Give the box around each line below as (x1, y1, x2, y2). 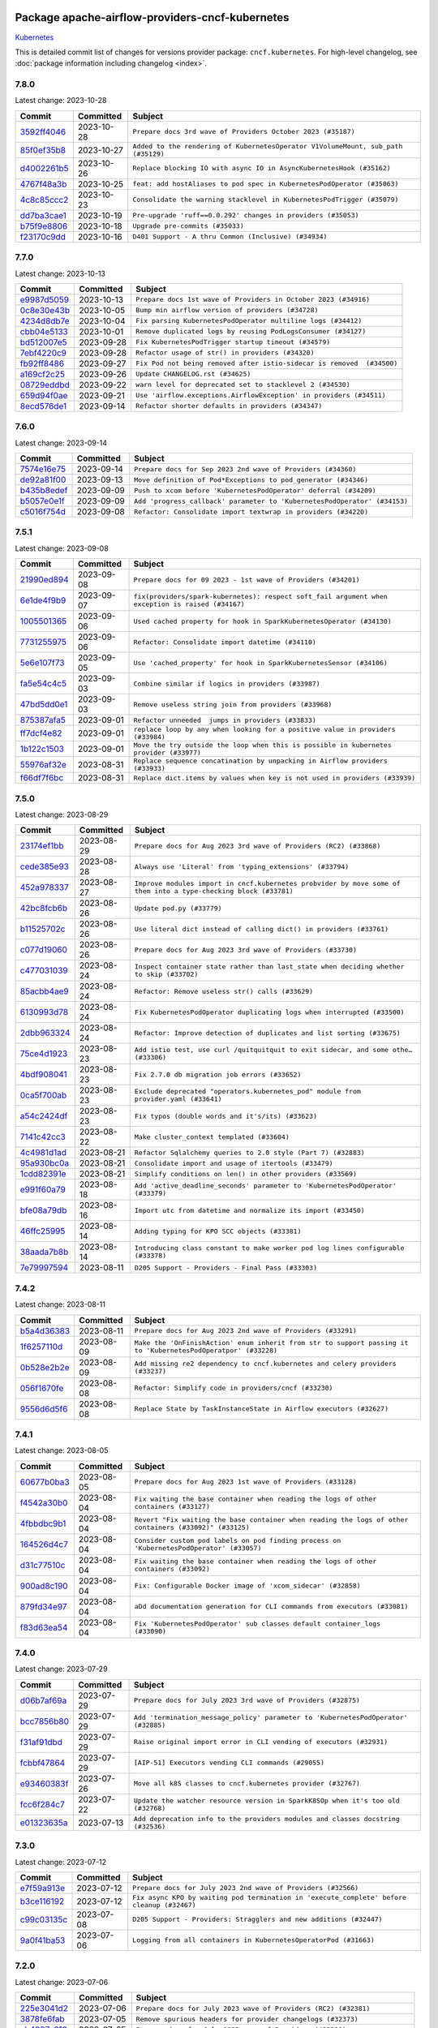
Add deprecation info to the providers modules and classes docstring (134, 1814, 401, 1823)
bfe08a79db (19, 1205, 67, 1216)
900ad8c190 (19, 1580, 68, 1592)
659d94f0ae (19, 389, 68, 401)
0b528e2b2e (19, 1361, 70, 1373)
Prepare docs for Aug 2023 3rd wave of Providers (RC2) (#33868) (134, 841, 381, 850)
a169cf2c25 (19, 368, 65, 380)
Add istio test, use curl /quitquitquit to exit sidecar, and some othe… (134, 1046, 413, 1055)
